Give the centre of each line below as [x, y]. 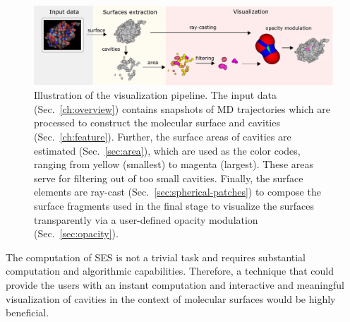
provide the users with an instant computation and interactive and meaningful [175, 284]
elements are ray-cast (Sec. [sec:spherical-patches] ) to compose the [177, 192]
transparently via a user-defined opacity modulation [146, 219]
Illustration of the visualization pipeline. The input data [156, 95]
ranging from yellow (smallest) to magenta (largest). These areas [174, 164]
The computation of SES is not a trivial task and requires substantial [156, 257]
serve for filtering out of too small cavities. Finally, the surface [169, 178]
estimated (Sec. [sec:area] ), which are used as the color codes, [167, 150]
